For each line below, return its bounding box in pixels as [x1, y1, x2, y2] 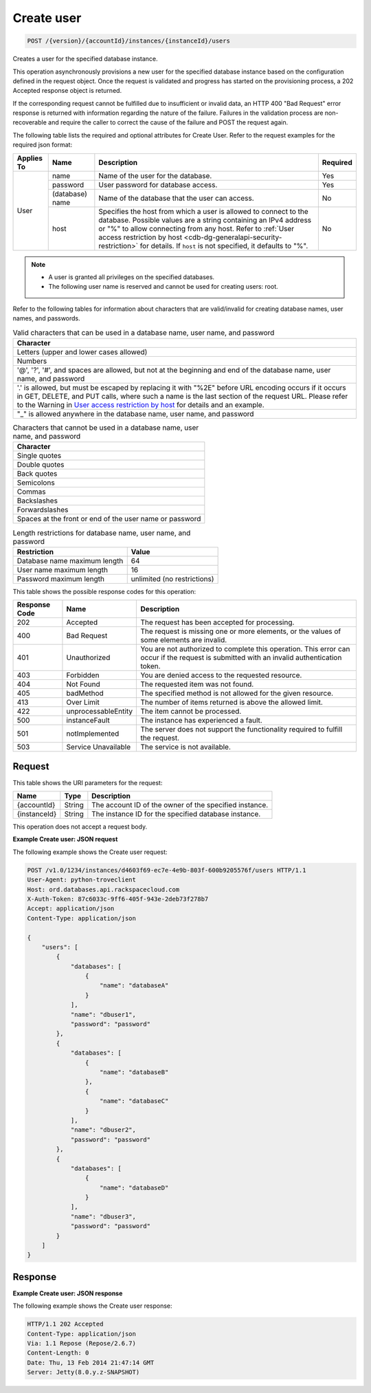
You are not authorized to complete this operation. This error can [140, 644, 350, 654]
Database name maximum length [16, 556, 124, 565]
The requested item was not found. [140, 679, 254, 689]
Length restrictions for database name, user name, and [12, 528, 191, 538]
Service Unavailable [66, 743, 131, 752]
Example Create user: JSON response [12, 1289, 123, 1297]
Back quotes [16, 469, 58, 479]
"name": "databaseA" [100, 982, 169, 989]
